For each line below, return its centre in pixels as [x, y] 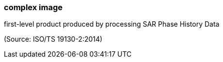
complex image [33, 7]
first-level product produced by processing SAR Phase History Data [112, 24]
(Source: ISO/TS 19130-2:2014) [53, 39]
